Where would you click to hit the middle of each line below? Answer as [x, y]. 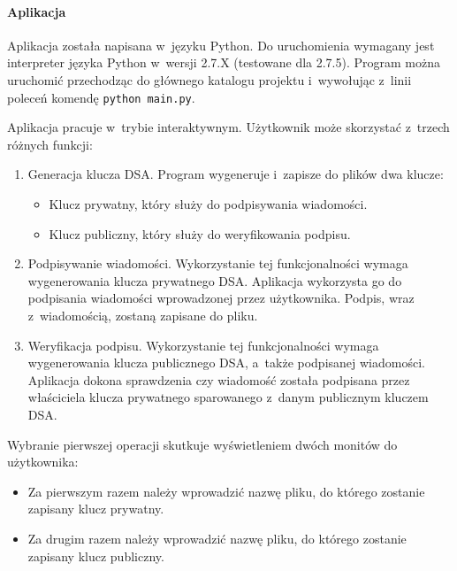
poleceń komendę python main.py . [101, 97]
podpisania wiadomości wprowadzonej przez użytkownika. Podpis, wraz [221, 298]
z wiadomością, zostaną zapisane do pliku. [143, 315]
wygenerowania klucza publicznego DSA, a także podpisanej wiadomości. [226, 363]
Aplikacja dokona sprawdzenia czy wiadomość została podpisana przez [219, 379]
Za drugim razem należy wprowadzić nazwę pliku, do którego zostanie [217, 538]
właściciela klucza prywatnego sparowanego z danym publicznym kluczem [228, 397]
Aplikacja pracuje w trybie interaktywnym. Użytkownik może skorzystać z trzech [228, 127]
